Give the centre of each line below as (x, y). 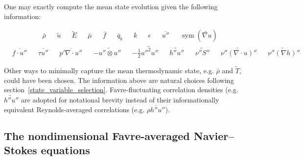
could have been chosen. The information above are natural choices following (119, 80)
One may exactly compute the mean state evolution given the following (111, 6)
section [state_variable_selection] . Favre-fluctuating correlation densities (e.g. (121, 90)
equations (65, 150)
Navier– (214, 135)
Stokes (21, 150)
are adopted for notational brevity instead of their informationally (120, 100)
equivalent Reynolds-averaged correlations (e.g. (74, 109)
